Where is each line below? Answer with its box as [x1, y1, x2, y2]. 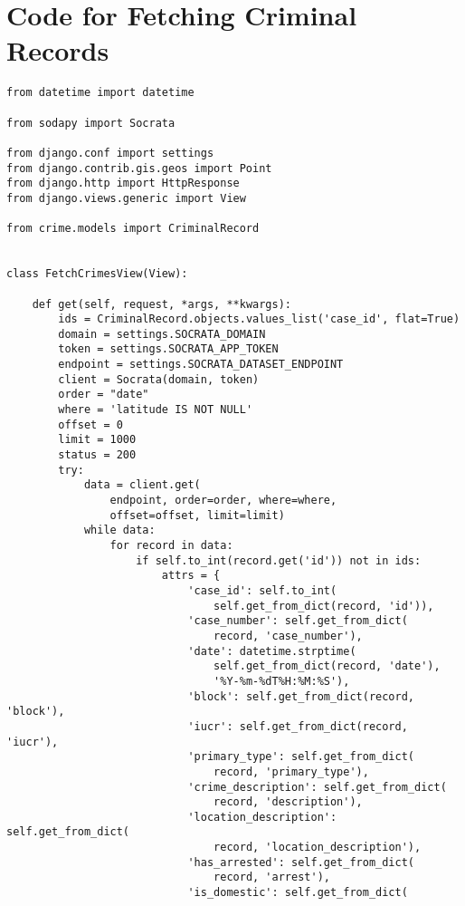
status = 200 [58, 448, 137, 462]
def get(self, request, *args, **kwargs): [32, 297, 291, 311]
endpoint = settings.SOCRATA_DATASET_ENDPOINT [58, 358, 344, 371]
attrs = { [161, 569, 221, 583]
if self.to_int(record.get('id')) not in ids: [136, 554, 422, 567]
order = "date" [58, 388, 149, 401]
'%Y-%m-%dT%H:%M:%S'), [214, 674, 350, 688]
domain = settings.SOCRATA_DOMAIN [58, 327, 266, 341]
